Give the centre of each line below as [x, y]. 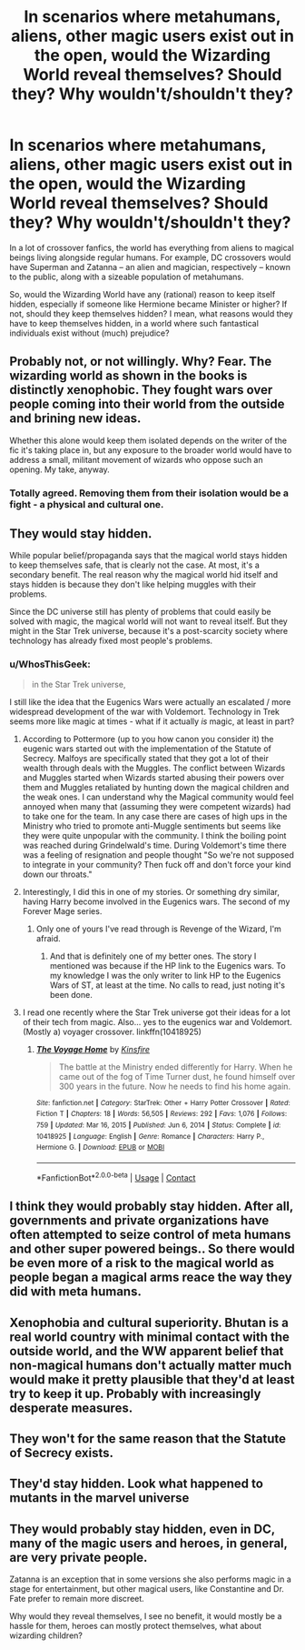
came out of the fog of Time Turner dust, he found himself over [177, 1076]
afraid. [48, 938]
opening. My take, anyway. [60, 469]
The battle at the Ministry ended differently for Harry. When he [176, 1067]
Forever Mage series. [62, 911]
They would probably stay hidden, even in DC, [142, 1529]
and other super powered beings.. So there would [152, 1249]
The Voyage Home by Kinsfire [93, 1049]
